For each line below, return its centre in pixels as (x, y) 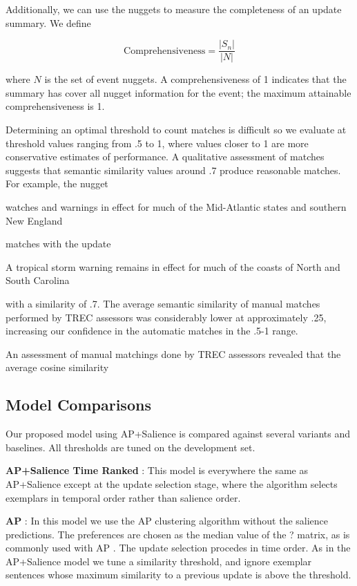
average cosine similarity (57, 367)
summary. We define (48, 22)
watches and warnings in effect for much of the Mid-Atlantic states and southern (176, 207)
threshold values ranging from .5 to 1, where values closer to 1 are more (157, 143)
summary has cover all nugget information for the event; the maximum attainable (178, 92)
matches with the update (58, 244)
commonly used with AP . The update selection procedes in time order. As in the (178, 548)
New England (34, 220)
